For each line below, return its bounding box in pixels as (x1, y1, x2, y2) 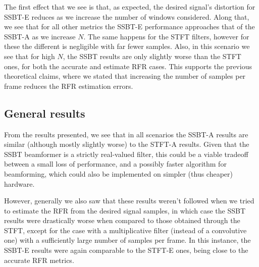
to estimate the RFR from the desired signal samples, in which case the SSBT (4, 205, 246, 216)
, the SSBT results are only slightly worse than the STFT (63, 50, 241, 61)
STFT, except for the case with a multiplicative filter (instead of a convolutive (4, 225, 247, 235)
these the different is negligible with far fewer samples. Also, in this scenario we (4, 41, 250, 51)
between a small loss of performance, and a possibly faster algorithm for (4, 158, 227, 169)
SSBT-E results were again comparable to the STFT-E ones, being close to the (4, 245, 248, 255)
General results (4, 105, 85, 121)
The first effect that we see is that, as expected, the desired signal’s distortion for (4, 2, 255, 12)
